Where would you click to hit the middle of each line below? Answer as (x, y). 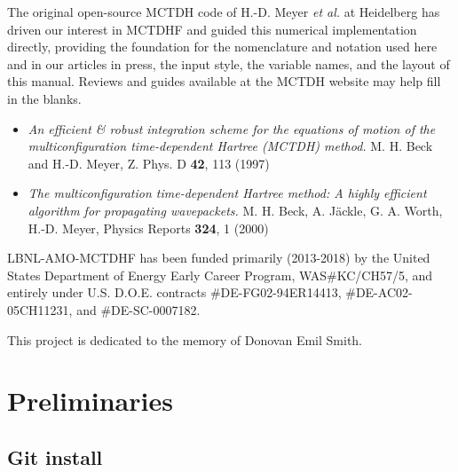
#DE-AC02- (379, 292)
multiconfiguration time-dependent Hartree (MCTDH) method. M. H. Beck (230, 146)
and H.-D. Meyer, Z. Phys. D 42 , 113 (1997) (149, 163)
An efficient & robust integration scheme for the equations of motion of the (232, 128)
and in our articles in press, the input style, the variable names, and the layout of (229, 63)
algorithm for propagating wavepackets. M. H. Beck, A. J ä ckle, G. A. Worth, (235, 210)
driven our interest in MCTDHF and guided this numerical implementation (212, 29)
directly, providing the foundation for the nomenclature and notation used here (222, 47)
